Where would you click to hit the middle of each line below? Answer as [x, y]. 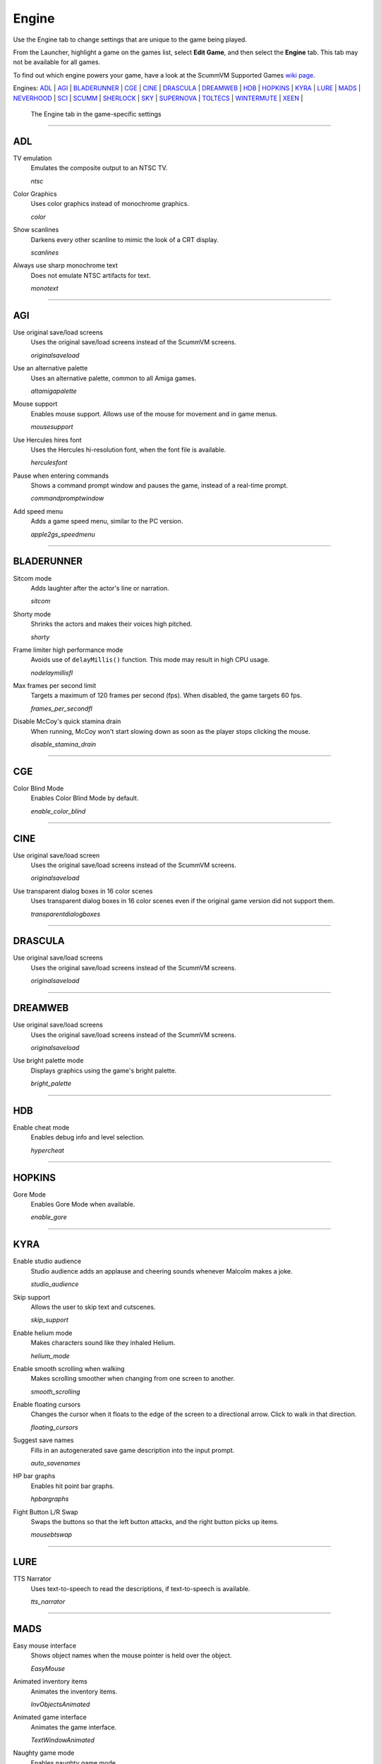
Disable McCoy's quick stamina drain [67, 721]
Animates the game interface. [73, 1727]
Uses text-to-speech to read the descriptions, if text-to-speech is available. [140, 1588]
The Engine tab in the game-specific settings [96, 114]
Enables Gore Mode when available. [83, 1204]
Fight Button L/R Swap [46, 1512]
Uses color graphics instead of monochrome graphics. [110, 204]
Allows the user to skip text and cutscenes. [93, 1307]
